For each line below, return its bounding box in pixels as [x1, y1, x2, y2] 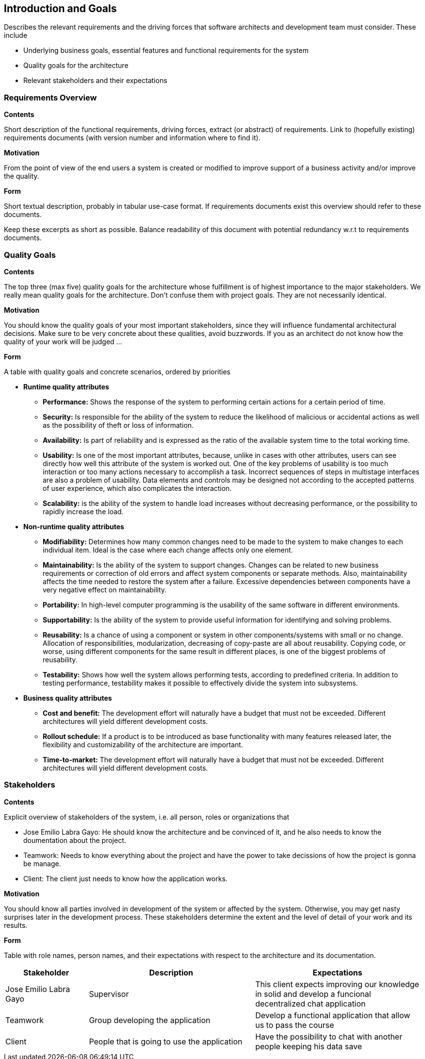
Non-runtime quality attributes [23, 522, 124, 531]
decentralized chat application [255, 998, 366, 1009]
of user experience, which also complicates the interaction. [43, 484, 232, 492]
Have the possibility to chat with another [255, 1031, 403, 1042]
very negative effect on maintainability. [43, 585, 167, 594]
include [4, 31, 28, 40]
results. [4, 921, 28, 929]
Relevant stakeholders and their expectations [23, 76, 167, 85]
